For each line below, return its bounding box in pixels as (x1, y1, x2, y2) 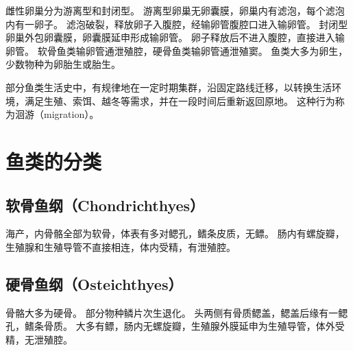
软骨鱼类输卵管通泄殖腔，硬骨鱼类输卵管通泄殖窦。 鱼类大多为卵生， (37, 43, 348, 58)
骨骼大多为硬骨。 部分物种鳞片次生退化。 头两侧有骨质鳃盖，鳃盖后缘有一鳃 (5, 305, 348, 319)
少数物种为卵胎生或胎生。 (5, 57, 121, 71)
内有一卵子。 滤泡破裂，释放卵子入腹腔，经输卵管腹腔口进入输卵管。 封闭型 (5, 16, 348, 31)
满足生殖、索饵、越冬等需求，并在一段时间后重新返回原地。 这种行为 (24, 93, 335, 108)
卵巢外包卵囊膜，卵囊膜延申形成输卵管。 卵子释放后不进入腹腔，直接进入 (5, 30, 335, 45)
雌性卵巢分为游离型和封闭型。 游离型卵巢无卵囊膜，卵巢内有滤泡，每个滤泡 (5, 3, 345, 17)
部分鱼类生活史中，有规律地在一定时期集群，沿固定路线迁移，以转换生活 (5, 80, 332, 94)
